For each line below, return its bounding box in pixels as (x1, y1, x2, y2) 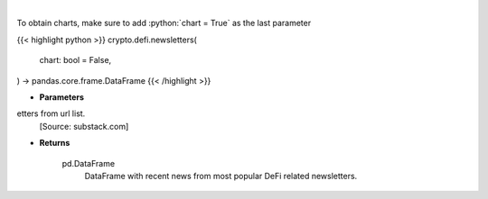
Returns (39, 138, 70, 149)
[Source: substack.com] (39, 121, 129, 131)
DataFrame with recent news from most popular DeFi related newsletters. (84, 170, 358, 181)
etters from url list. (16, 108, 86, 119)
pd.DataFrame (61, 158, 116, 168)
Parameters (39, 91, 85, 103)
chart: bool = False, (39, 55, 112, 66)
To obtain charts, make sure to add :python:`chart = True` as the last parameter (16, 18, 312, 29)
